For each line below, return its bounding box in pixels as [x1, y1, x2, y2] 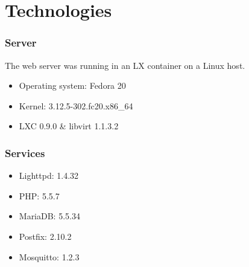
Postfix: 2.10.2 [19, 230, 72, 242]
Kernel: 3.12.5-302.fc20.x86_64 [19, 99, 133, 112]
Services [5, 145, 45, 160]
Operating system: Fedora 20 [19, 79, 126, 92]
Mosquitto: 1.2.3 [19, 250, 80, 263]
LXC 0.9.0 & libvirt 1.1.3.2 [19, 120, 119, 132]
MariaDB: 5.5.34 [19, 210, 80, 222]
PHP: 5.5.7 [19, 189, 60, 202]
